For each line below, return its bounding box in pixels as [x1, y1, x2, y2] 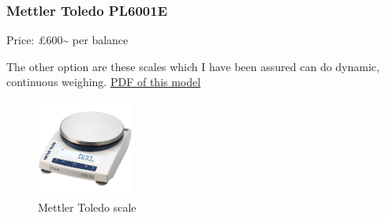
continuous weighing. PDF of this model [6, 73, 201, 90]
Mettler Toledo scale [38, 198, 136, 215]
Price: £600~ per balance [6, 32, 129, 48]
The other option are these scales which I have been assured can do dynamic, [6, 58, 379, 74]
